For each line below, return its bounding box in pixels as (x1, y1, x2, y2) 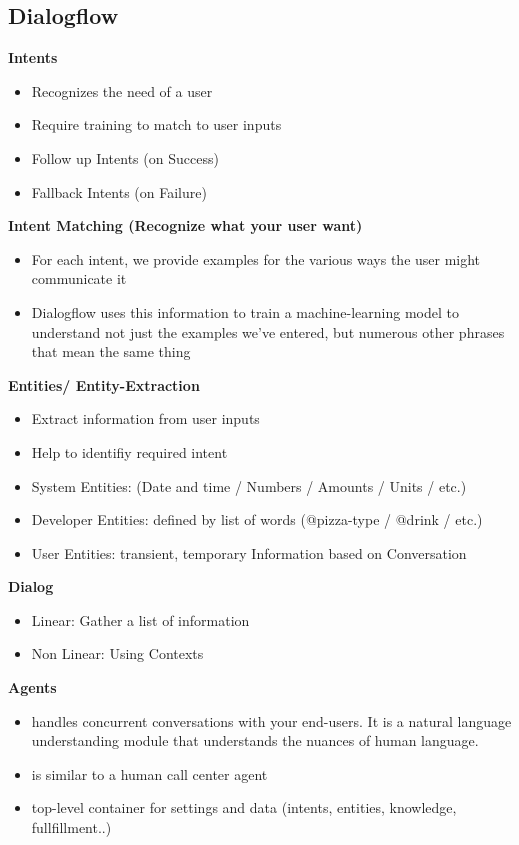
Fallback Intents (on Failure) (31, 181, 207, 202)
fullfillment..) (31, 817, 112, 838)
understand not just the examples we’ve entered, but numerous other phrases (31, 321, 505, 342)
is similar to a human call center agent (31, 763, 268, 784)
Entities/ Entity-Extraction (8, 374, 200, 395)
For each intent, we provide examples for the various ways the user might (31, 248, 481, 269)
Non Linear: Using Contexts (31, 643, 204, 664)
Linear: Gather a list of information (31, 609, 250, 630)
